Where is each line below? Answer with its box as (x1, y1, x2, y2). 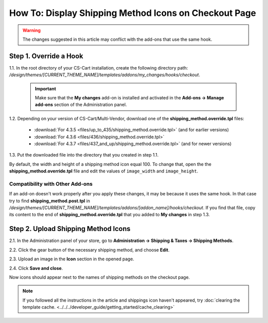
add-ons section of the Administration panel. (35, 102, 127, 108)
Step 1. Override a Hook (9, 52, 83, 60)
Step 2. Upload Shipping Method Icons (9, 225, 131, 233)
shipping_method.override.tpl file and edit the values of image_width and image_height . (9, 168, 199, 174)
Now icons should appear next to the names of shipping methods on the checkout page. (9, 274, 190, 280)
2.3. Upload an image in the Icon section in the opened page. (9, 256, 134, 262)
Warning (22, 27, 41, 33)
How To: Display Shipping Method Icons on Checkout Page (9, 7, 257, 18)
